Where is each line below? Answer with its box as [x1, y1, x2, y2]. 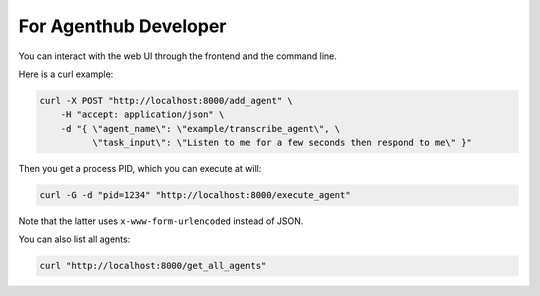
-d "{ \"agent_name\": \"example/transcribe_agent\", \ [60, 123, 341, 134]
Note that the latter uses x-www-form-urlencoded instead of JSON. [18, 215, 304, 227]
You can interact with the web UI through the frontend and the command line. [18, 50, 337, 62]
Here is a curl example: [18, 68, 114, 80]
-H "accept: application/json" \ [60, 109, 225, 120]
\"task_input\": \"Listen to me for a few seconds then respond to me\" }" [91, 137, 472, 149]
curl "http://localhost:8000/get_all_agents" [39, 260, 267, 272]
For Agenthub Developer [18, 15, 227, 37]
